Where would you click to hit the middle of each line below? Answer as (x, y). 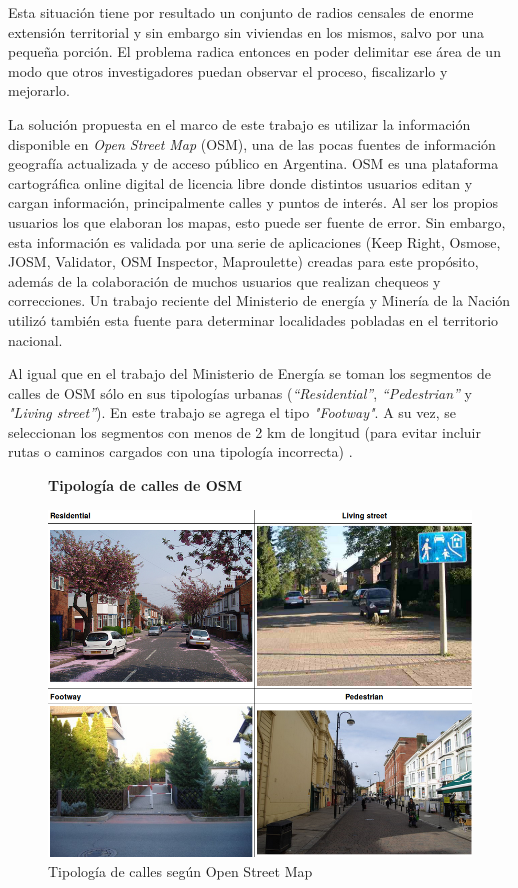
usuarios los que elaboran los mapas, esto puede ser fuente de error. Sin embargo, (257, 221)
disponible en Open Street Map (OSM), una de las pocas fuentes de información (252, 143)
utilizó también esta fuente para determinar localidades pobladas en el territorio (253, 319)
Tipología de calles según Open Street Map (180, 870)
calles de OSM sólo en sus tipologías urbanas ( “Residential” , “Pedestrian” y (240, 392)
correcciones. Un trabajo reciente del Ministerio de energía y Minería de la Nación (259, 300)
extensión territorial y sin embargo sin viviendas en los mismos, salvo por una (246, 31)
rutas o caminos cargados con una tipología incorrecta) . (180, 451)
